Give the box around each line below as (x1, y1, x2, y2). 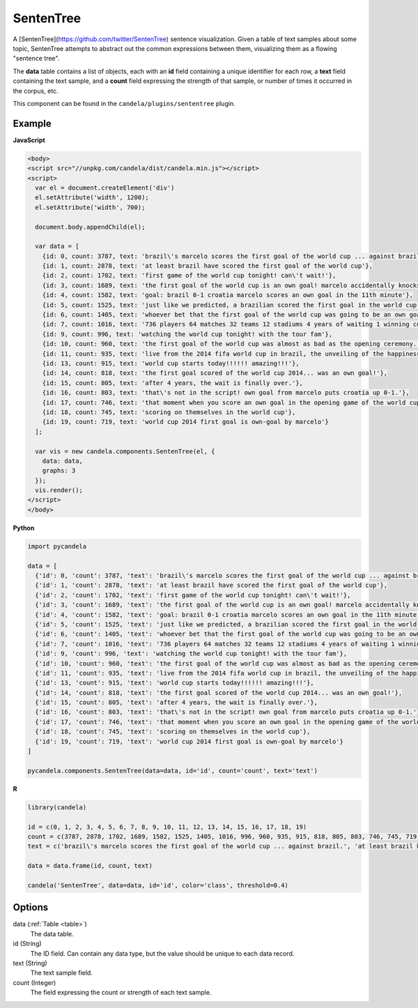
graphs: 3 (42, 467, 76, 475)
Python (13, 524, 35, 532)
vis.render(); (35, 487, 84, 494)
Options (13, 901, 49, 913)
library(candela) (27, 803, 87, 811)
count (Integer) (13, 978, 56, 986)
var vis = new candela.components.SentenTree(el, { (35, 447, 215, 455)
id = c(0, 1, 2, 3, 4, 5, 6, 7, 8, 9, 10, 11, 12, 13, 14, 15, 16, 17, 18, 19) (27, 823, 307, 831)
